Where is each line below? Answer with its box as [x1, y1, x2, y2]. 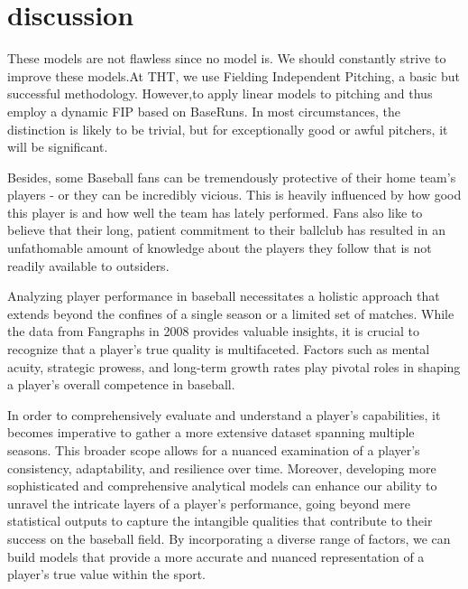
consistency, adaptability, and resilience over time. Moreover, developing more [7, 458, 436, 477]
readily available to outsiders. [7, 256, 170, 275]
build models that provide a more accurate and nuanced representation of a [7, 547, 425, 566]
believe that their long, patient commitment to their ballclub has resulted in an [7, 220, 446, 239]
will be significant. [7, 137, 108, 156]
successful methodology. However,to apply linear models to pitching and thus [7, 84, 433, 103]
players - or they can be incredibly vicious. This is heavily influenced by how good [7, 185, 462, 204]
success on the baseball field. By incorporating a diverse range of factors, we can [7, 528, 451, 547]
